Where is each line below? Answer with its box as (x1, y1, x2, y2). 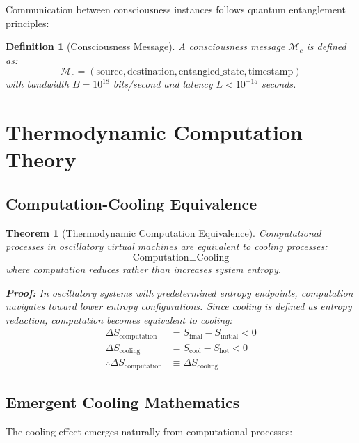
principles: (6, 15, 49, 30)
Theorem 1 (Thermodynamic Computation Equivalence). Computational (6, 225, 321, 240)
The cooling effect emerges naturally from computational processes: (6, 423, 293, 438)
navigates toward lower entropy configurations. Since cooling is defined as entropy (6, 299, 352, 313)
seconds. (261, 77, 296, 91)
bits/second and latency (113, 77, 213, 91)
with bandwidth (6, 77, 69, 91)
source (96, 67, 123, 77)
